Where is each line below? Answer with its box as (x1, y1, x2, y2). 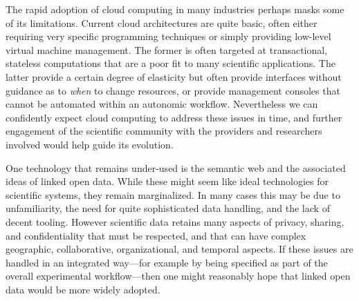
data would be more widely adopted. (6, 282, 160, 296)
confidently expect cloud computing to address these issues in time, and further (6, 110, 342, 124)
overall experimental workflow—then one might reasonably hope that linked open (6, 269, 351, 283)
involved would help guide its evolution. (6, 137, 174, 151)
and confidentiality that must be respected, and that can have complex (6, 228, 306, 242)
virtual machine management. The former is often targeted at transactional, (6, 42, 328, 57)
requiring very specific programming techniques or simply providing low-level (6, 29, 331, 43)
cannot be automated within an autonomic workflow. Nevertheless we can (6, 97, 318, 111)
